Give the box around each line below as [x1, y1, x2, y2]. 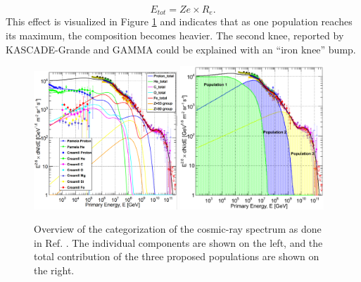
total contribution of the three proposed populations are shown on [34, 249, 319, 264]
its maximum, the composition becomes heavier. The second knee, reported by [6, 28, 344, 43]
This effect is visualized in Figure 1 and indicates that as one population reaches [6, 14, 353, 29]
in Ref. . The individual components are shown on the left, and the [34, 235, 323, 250]
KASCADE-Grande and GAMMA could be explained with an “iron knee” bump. [6, 41, 356, 56]
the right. [34, 262, 75, 277]
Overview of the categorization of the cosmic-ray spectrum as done [34, 222, 322, 236]
